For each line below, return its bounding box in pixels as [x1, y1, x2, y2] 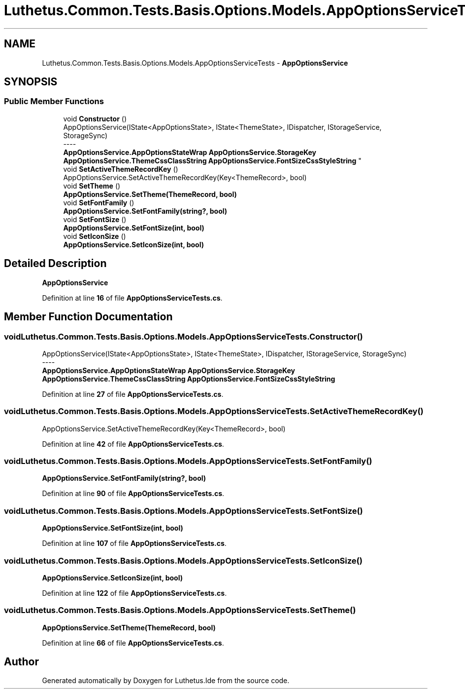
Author [4, 655, 39, 668]
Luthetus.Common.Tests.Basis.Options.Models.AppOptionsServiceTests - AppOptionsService [42, 58, 348, 67]
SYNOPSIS [4, 76, 58, 88]
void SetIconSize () [63, 231, 126, 240]
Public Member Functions [4, 96, 104, 107]
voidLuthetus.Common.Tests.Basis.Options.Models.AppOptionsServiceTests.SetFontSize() [4, 505, 363, 516]
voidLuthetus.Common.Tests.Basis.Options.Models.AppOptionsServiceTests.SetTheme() [4, 605, 356, 616]
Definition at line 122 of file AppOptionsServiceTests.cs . [42, 588, 227, 597]
